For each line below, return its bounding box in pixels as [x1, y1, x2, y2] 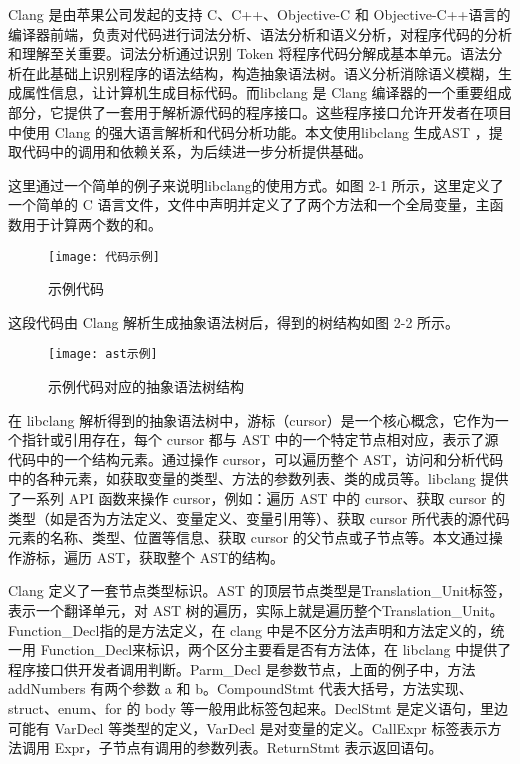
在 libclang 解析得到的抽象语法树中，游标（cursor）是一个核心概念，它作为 [8, 409, 495, 430]
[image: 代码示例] [48, 249, 160, 264]
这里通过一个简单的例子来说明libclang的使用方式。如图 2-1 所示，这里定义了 [8, 174, 504, 195]
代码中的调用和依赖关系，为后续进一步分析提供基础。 [21, 141, 372, 162]
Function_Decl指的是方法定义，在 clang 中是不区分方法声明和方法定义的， [8, 619, 491, 640]
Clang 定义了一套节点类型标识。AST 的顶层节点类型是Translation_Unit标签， [8, 580, 512, 601]
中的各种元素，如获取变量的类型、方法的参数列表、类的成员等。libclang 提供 [8, 468, 509, 489]
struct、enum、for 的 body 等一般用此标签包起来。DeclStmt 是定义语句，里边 [8, 697, 509, 718]
